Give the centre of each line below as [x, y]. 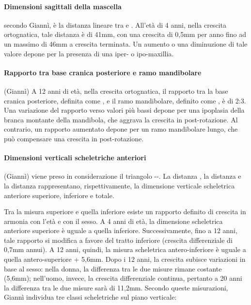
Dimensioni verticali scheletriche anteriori [75, 158]
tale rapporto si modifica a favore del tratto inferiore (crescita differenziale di [118, 240]
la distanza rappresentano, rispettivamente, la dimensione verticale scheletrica [119, 185]
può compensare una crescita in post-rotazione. [74, 138]
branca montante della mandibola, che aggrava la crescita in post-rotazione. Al [121, 119]
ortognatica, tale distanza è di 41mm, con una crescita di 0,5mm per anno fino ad [125, 34]
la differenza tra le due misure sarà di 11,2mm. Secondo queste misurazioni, [116, 287]
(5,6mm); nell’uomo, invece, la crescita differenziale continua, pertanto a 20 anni [123, 278]
